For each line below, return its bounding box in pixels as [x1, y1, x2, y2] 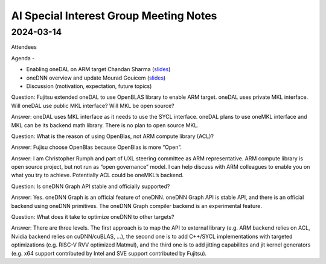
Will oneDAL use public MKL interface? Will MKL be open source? [11, 102, 174, 109]
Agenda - [11, 54, 35, 61]
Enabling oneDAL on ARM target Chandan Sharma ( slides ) [26, 66, 171, 73]
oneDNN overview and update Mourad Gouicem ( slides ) [26, 74, 166, 81]
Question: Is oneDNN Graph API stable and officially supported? [11, 183, 170, 190]
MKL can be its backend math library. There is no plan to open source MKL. [11, 121, 199, 129]
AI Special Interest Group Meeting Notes [11, 9, 217, 22]
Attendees [11, 43, 37, 51]
